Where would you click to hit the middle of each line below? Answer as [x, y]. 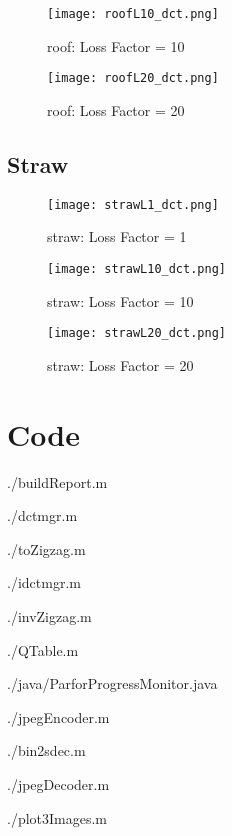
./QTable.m [43, 649]
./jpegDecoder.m [58, 783]
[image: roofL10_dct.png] [133, 14]
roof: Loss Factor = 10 [116, 45]
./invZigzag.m [49, 615]
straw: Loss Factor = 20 [120, 364]
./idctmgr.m [44, 582]
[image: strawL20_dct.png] [136, 333]
